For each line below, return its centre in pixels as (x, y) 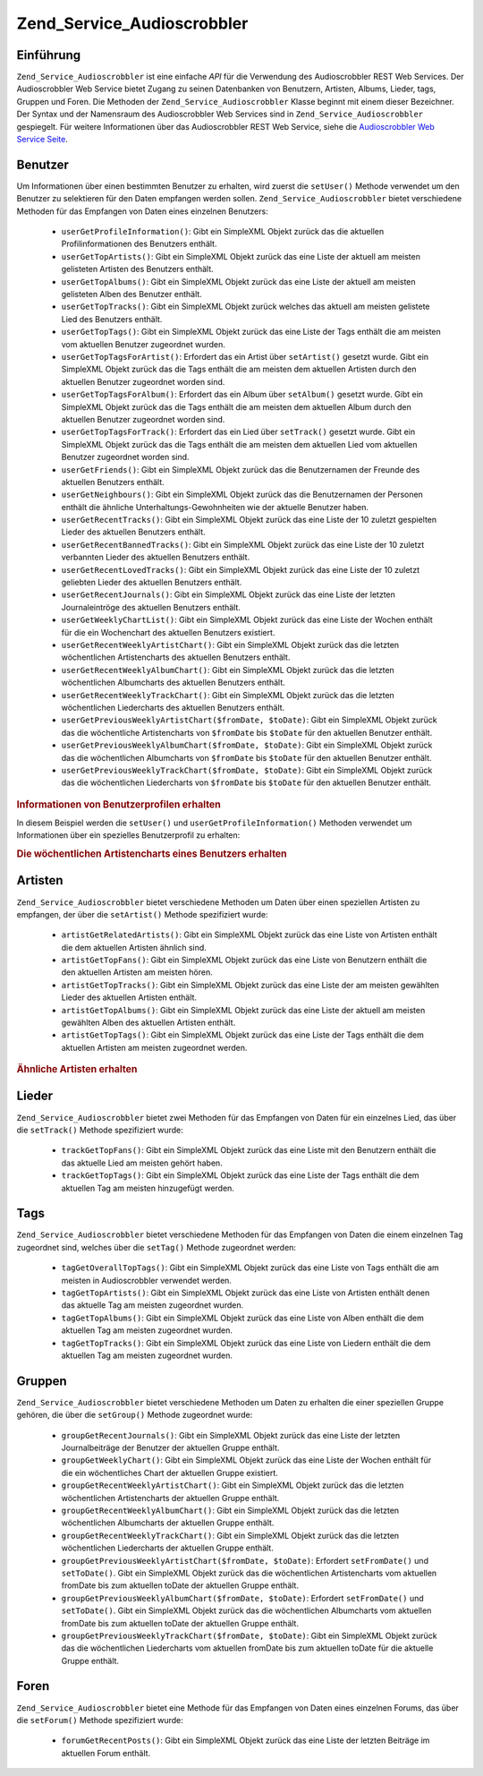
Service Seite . (42, 140)
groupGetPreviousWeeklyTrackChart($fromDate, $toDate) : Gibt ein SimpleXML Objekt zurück (249, 1635)
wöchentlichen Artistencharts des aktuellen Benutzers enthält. (176, 657)
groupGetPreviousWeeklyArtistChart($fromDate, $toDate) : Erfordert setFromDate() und (245, 1560)
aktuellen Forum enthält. (106, 1753)
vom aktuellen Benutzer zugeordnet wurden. (143, 344)
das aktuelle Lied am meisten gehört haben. (142, 1163)
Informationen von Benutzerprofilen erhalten (119, 804)
